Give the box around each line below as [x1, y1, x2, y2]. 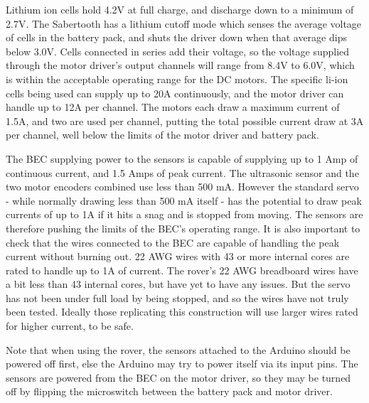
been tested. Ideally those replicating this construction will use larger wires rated [6, 304, 358, 319]
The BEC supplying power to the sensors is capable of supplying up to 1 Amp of [6, 151, 358, 166]
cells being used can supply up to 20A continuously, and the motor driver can [6, 85, 344, 100]
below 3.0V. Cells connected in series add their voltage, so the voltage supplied [6, 43, 350, 58]
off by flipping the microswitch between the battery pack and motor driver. [6, 384, 333, 399]
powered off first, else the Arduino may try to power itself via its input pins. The [6, 356, 358, 371]
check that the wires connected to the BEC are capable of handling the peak [6, 235, 340, 249]
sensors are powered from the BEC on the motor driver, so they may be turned [6, 370, 351, 385]
